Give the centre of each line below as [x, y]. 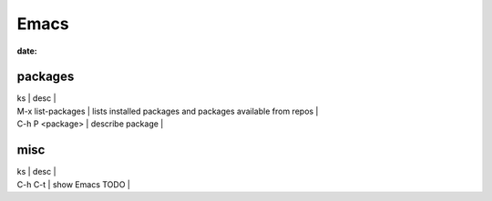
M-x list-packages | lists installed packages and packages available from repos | [168, 111]
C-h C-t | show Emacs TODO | [74, 184]
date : [27, 51]
